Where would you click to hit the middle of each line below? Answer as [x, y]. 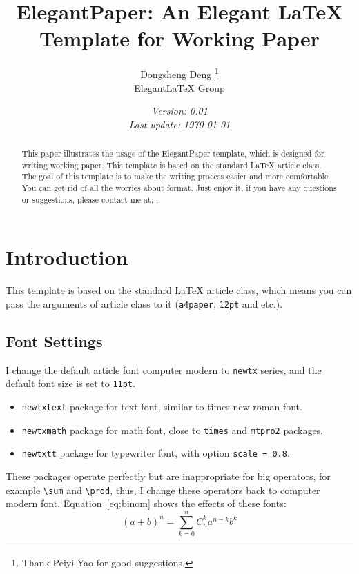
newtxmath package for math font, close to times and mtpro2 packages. [173, 429]
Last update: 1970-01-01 [179, 124]
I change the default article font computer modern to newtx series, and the [164, 369]
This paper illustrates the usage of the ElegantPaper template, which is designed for [173, 154]
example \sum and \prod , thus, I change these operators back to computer [163, 489]
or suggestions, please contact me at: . [90, 199]
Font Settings [54, 341]
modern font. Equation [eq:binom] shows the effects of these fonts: [146, 503]
